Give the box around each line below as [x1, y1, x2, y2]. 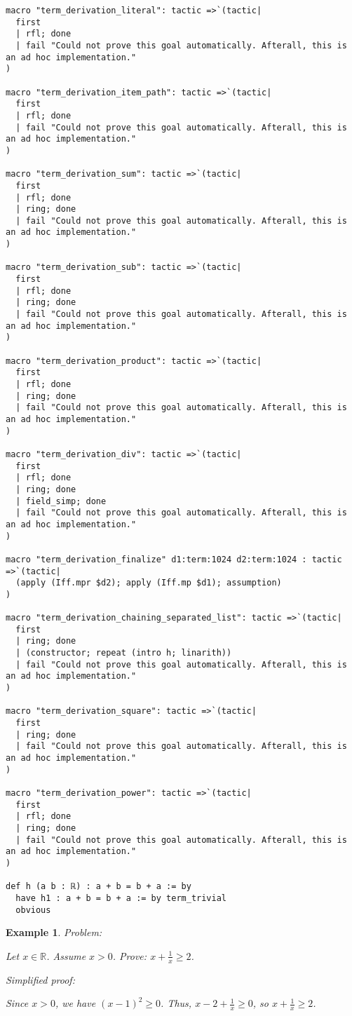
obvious [15, 905, 51, 915]
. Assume [46, 948, 86, 963]
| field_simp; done [15, 496, 107, 506]
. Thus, [161, 996, 192, 1010]
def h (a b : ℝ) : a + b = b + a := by [6, 881, 191, 892]
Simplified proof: [6, 972, 75, 987]
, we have [55, 996, 96, 1010]
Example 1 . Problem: [6, 925, 102, 940]
